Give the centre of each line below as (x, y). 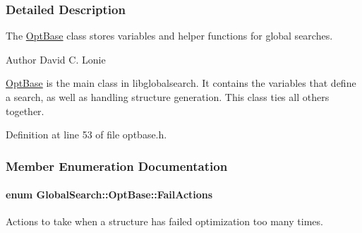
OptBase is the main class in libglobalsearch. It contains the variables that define (181, 83)
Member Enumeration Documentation (117, 166)
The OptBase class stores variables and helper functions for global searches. (169, 36)
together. (25, 110)
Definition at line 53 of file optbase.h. (86, 135)
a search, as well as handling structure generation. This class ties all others (168, 97)
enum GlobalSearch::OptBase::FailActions (109, 195)
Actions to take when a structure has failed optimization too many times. (164, 221)
